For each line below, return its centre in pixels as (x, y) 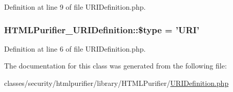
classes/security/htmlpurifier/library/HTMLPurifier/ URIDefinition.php (116, 83)
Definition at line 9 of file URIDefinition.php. (75, 7)
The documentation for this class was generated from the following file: (115, 66)
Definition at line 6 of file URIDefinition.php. (75, 48)
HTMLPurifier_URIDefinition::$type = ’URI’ (102, 29)
